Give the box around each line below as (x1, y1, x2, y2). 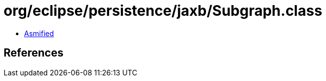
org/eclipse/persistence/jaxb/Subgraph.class (4, 2, 322, 19)
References (4, 46, 64, 60)
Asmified (24, 29, 54, 38)
